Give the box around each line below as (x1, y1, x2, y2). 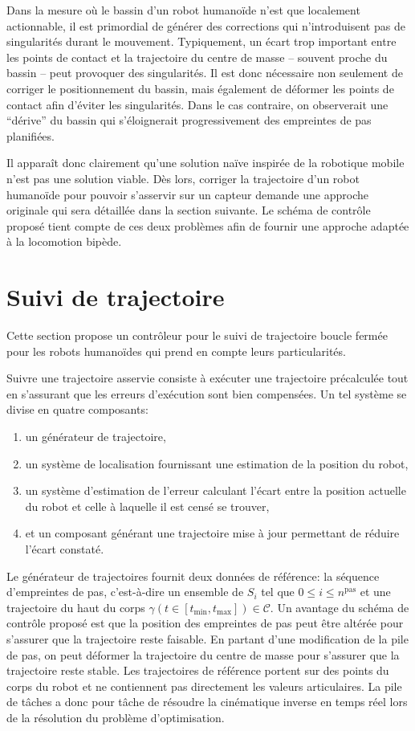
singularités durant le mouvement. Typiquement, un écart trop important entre (6, 33, 397, 50)
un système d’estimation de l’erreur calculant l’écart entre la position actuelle (25, 482, 406, 499)
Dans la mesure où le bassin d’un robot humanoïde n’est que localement (6, 2, 360, 18)
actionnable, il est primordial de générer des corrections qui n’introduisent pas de (6, 17, 405, 34)
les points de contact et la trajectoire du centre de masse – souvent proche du (6, 48, 388, 65)
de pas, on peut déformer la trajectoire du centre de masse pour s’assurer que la (6, 646, 400, 663)
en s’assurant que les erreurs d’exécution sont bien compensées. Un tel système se (6, 385, 407, 402)
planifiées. (6, 127, 55, 144)
